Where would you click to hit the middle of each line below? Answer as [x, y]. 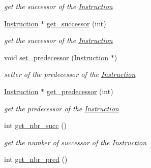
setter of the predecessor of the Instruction [70, 74]
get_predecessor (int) [80, 91]
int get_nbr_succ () [36, 125]
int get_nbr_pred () [36, 159]
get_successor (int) [76, 23]
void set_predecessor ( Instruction [56, 57]
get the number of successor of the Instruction [75, 142]
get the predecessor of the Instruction [62, 108]
